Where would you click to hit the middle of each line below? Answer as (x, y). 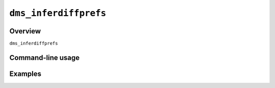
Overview (25, 31)
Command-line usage (45, 57)
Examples (25, 74)
